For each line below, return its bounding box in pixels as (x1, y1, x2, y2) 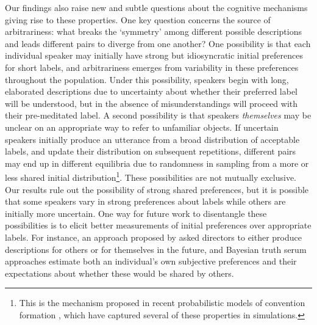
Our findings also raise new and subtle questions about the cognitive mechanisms (5, 1, 308, 13)
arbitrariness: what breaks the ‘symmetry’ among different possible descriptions (5, 25, 302, 38)
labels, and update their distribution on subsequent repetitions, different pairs (5, 145, 296, 158)
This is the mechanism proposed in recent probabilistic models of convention (19, 296, 305, 309)
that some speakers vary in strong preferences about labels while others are (5, 195, 286, 208)
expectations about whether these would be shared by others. (5, 266, 234, 279)
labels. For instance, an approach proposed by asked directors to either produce (5, 230, 302, 243)
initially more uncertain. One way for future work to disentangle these (5, 206, 267, 219)
